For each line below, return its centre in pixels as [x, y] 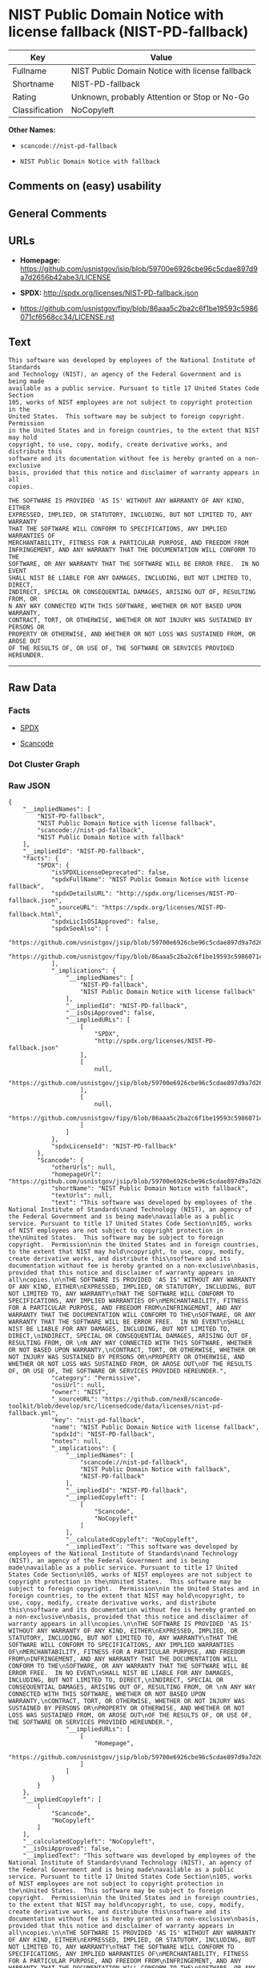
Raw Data [33, 687]
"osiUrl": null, [78, 1385]
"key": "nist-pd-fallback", [98, 1421]
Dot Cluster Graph [44, 764]
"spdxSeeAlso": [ [80, 929]
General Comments [58, 213]
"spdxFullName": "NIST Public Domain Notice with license [150, 880]
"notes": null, [76, 1441]
